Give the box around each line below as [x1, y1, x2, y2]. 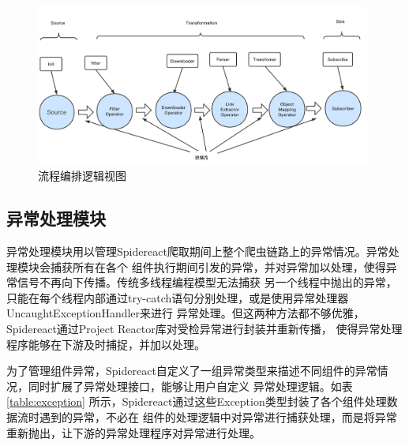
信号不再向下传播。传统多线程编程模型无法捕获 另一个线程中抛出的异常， [17, 274, 397, 290]
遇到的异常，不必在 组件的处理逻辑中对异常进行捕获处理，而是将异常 [39, 408, 397, 425]
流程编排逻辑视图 [38, 167, 126, 184]
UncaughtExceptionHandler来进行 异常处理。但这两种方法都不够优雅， [6, 305, 365, 321]
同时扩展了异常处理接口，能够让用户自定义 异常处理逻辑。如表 [28, 377, 353, 394]
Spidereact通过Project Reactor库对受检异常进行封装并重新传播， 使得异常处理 [6, 320, 403, 336]
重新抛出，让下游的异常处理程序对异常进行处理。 [6, 424, 261, 440]
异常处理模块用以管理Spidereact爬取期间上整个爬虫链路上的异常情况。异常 [6, 243, 388, 260]
